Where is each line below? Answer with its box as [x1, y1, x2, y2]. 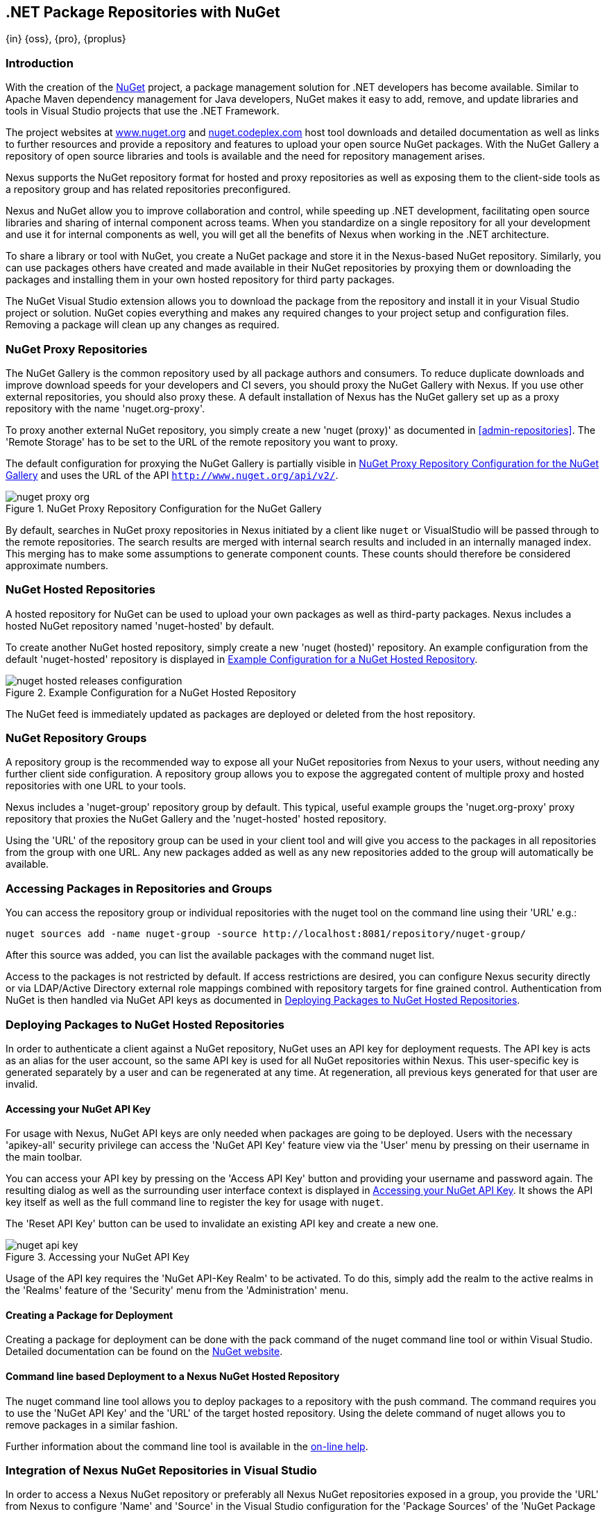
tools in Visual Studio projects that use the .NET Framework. [6, 105, 280, 117]
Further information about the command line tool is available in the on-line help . [6, 1440, 368, 1452]
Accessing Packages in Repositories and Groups [6, 881, 273, 895]
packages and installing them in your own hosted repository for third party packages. [6, 274, 395, 286]
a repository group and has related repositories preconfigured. [6, 183, 291, 196]
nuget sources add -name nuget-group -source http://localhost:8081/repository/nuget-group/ [6, 928, 527, 940]
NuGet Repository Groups [6, 731, 147, 746]
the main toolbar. [6, 1151, 83, 1163]
